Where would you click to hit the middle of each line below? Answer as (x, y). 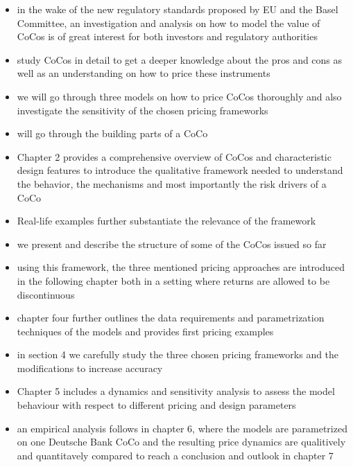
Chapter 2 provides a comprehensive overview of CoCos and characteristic (174, 156)
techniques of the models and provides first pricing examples (145, 331)
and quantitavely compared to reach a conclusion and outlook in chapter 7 (175, 455)
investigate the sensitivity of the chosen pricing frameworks (143, 110)
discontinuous (46, 294)
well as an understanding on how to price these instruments (144, 73)
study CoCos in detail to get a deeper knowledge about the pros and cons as (180, 59)
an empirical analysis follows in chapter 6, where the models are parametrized (182, 428)
